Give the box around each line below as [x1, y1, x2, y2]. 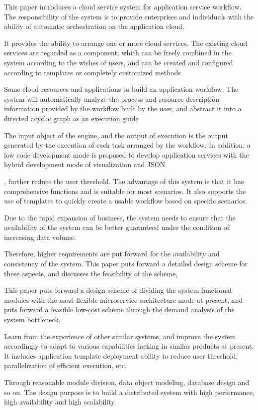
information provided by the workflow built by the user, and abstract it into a [4, 103, 242, 114]
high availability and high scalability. [4, 397, 116, 407]
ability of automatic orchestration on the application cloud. [4, 21, 184, 31]
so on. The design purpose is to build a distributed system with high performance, [4, 387, 255, 397]
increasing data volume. [4, 231, 76, 242]
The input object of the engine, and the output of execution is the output [4, 130, 228, 140]
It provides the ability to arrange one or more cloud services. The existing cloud [4, 37, 248, 48]
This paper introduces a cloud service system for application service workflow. [4, 1, 242, 11]
